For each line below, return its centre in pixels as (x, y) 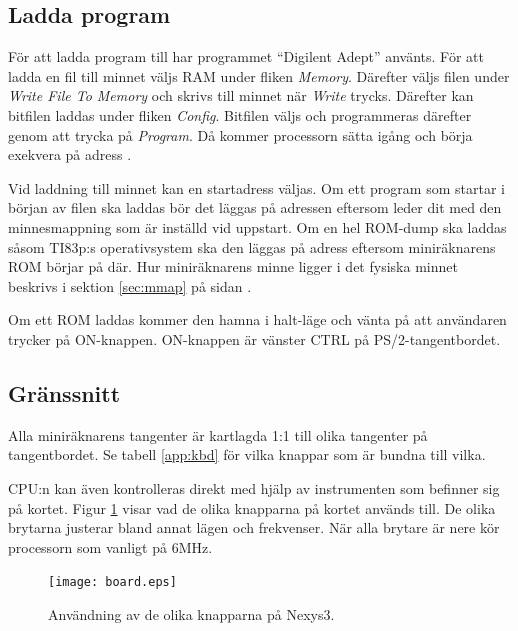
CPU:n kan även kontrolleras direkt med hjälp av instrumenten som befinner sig (254, 487)
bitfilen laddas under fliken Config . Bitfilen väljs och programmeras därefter (240, 114)
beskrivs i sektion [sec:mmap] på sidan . (130, 285)
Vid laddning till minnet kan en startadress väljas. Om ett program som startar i (256, 187)
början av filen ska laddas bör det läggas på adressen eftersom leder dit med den (255, 207)
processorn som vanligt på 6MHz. (110, 546)
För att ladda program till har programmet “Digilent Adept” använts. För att (246, 56)
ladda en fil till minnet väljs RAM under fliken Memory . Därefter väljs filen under (259, 75)
